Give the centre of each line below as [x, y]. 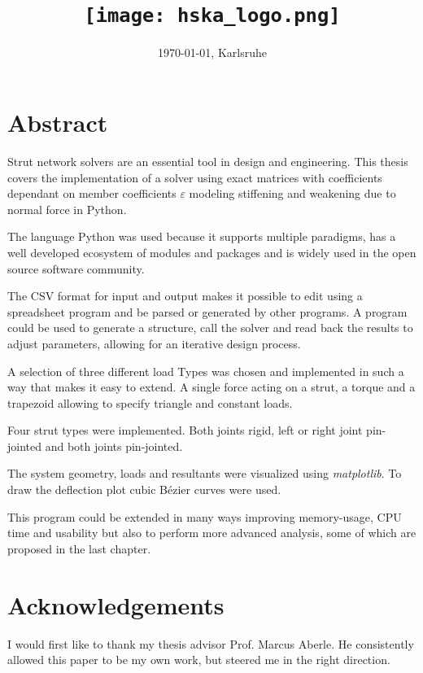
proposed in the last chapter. [79, 548]
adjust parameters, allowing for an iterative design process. [154, 343]
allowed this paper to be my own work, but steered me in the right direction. [199, 660]
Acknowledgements [116, 604]
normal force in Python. [67, 209]
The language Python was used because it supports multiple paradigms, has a [202, 236]
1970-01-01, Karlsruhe [212, 52]
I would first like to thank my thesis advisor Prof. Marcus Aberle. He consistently [211, 643]
